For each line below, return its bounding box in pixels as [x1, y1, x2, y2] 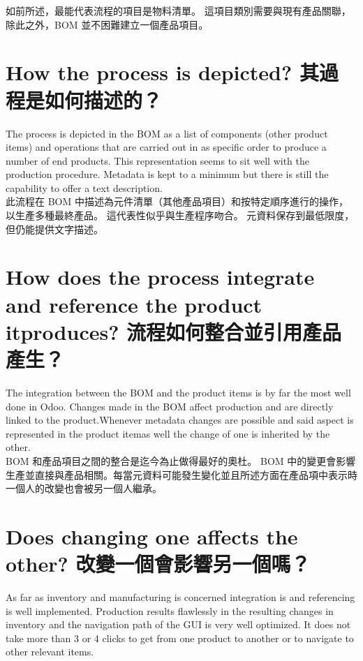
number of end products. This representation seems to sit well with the [6, 153, 309, 168]
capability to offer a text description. [6, 180, 163, 195]
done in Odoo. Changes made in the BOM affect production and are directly [6, 399, 334, 413]
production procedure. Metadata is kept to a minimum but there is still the [6, 167, 329, 181]
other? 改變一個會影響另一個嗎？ [6, 549, 311, 578]
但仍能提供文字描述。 [6, 221, 103, 236]
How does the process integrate [6, 262, 315, 291]
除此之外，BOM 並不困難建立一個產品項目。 [6, 17, 209, 31]
